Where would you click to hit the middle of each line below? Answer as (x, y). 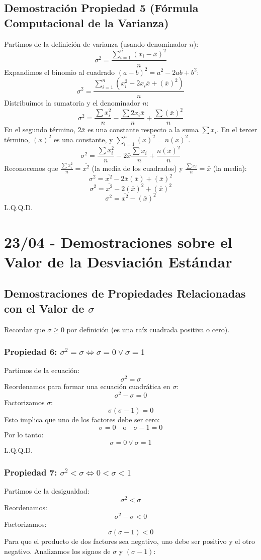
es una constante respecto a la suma (143, 129)
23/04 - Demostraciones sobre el (118, 242)
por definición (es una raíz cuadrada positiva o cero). (148, 329)
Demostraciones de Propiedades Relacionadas (125, 293)
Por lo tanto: (24, 434)
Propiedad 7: (31, 472)
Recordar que (25, 329)
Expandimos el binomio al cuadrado (60, 72)
